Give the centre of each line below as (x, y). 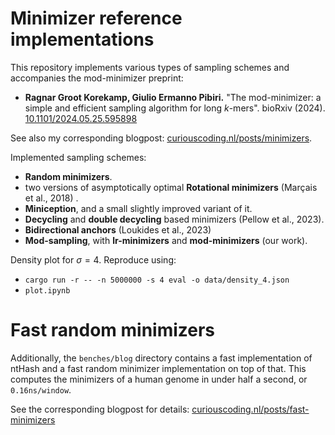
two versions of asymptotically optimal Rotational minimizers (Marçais (171, 187)
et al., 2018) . (51, 198)
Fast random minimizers (113, 330)
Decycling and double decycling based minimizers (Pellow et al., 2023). (174, 219)
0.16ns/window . (41, 389)
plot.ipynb (47, 290)
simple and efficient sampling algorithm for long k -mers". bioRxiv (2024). (175, 108)
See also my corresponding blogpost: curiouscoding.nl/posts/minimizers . (161, 138)
